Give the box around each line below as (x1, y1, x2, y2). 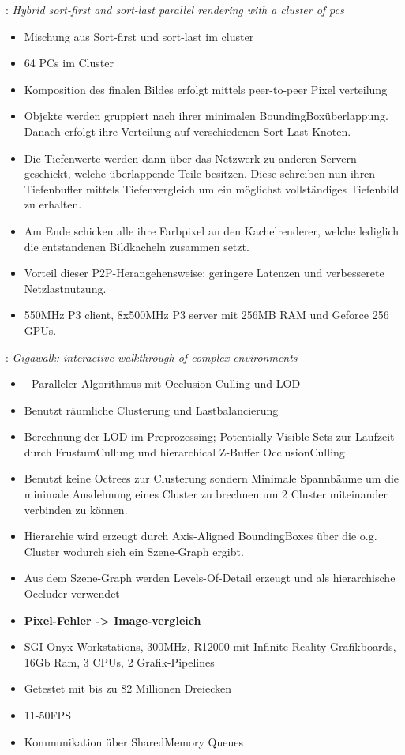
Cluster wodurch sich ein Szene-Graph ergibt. (24, 543, 244, 559)
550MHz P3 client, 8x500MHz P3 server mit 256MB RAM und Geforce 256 (24, 306, 389, 323)
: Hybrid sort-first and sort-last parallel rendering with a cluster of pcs (6, 2, 344, 17)
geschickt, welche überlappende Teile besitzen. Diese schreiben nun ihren (24, 165, 376, 182)
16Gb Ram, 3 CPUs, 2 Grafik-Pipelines (24, 653, 215, 670)
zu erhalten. (24, 196, 82, 212)
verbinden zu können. (24, 501, 128, 517)
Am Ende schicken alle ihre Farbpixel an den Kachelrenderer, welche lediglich (24, 222, 399, 239)
